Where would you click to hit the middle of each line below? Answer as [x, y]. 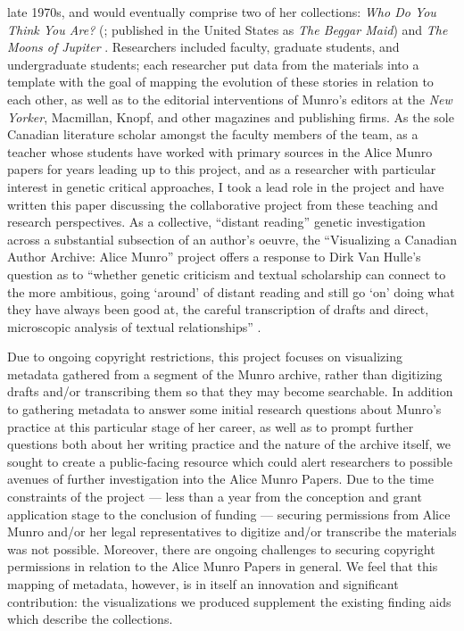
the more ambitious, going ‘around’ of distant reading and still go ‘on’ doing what [231, 291]
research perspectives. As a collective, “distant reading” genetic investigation [216, 222]
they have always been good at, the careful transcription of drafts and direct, [218, 309]
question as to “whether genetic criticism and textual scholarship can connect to [227, 274]
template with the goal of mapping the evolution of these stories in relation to [220, 82]
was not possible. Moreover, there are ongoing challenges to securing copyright [221, 548]
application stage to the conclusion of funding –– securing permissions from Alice [229, 514]
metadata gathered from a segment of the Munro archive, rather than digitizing [225, 374]
